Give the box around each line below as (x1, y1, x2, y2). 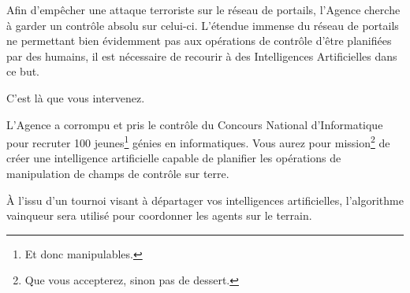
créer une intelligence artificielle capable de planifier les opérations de (6, 150, 341, 166)
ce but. (6, 63, 39, 80)
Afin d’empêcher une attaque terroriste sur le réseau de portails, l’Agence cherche (6, 2, 401, 17)
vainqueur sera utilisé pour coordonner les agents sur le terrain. (6, 207, 312, 224)
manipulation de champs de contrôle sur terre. (6, 165, 229, 181)
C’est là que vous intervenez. (6, 89, 145, 106)
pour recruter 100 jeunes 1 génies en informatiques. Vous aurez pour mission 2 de (6, 132, 390, 150)
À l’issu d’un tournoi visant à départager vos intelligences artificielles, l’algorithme (6, 191, 404, 208)
